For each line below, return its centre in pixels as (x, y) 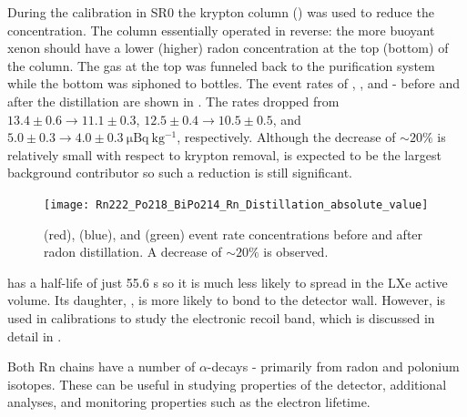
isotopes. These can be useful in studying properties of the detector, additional (227, 384)
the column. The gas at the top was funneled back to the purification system (221, 65)
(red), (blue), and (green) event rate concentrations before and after (233, 234)
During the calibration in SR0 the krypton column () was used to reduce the (221, 12)
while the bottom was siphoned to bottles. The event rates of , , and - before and (233, 83)
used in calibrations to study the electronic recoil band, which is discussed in (221, 317)
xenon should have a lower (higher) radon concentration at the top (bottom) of (228, 48)
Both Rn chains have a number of (102, 366)
